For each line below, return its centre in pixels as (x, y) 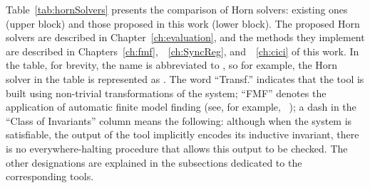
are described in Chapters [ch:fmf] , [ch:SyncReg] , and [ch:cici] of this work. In (183, 51)
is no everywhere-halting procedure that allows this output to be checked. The (177, 148)
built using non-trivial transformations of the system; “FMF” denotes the (166, 93)
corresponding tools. (50, 176)
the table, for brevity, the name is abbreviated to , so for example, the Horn (172, 65)
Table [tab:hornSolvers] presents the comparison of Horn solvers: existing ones (177, 9)
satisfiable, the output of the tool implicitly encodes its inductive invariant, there (183, 134)
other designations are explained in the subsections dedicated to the (154, 162)
